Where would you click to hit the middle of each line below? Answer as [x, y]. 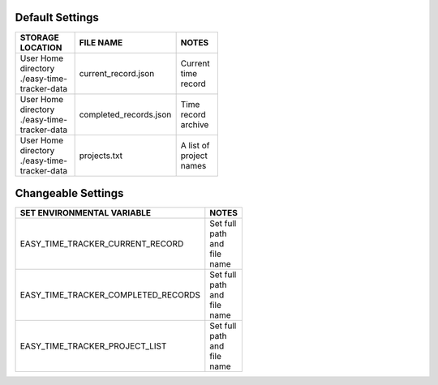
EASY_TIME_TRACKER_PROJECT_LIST [93, 346]
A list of [195, 145]
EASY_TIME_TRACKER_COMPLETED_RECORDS [110, 295]
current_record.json [117, 73]
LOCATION [41, 47]
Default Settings [57, 17]
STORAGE [40, 37]
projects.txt [101, 156]
